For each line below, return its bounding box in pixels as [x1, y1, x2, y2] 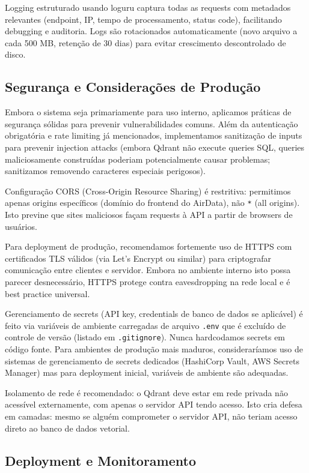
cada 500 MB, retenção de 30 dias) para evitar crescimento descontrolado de [5, 36, 286, 49]
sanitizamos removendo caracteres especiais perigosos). [5, 164, 206, 177]
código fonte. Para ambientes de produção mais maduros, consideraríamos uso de [5, 343, 303, 355]
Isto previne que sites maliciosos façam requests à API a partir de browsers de [5, 208, 293, 220]
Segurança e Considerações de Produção [5, 77, 261, 96]
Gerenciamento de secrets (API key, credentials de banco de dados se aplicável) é [5, 307, 303, 320]
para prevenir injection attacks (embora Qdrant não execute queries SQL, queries [5, 140, 305, 153]
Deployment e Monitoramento [5, 451, 197, 469]
